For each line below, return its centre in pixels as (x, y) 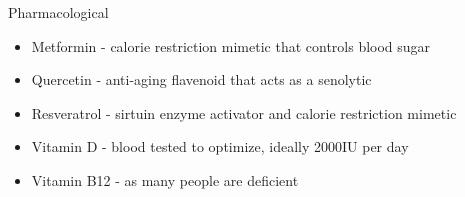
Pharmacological (58, 12)
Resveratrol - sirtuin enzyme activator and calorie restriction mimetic (244, 112)
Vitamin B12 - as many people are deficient (165, 179)
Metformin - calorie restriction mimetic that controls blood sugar (231, 45)
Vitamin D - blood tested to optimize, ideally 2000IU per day (220, 146)
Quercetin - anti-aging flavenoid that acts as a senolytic (201, 79)
